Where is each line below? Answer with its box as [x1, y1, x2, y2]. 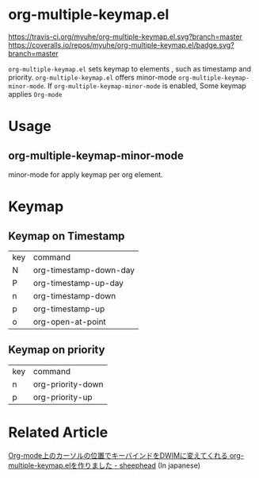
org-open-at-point [32, 316, 107, 327]
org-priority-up [32, 391, 93, 403]
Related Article [8, 423, 109, 441]
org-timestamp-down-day [32, 264, 135, 276]
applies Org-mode [8, 89, 63, 98]
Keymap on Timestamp [8, 229, 125, 243]
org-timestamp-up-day [32, 277, 124, 288]
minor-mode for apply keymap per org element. [8, 169, 164, 179]
